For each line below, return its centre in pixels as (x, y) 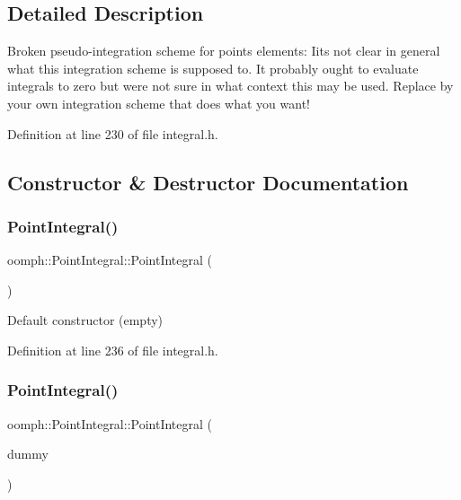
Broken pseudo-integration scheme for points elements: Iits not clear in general (224, 51)
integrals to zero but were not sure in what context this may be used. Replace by (230, 86)
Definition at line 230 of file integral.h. (113, 133)
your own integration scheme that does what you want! (159, 103)
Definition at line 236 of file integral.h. (113, 350)
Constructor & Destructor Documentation (208, 182)
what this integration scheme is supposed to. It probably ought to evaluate (213, 68)
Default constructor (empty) (85, 320)
